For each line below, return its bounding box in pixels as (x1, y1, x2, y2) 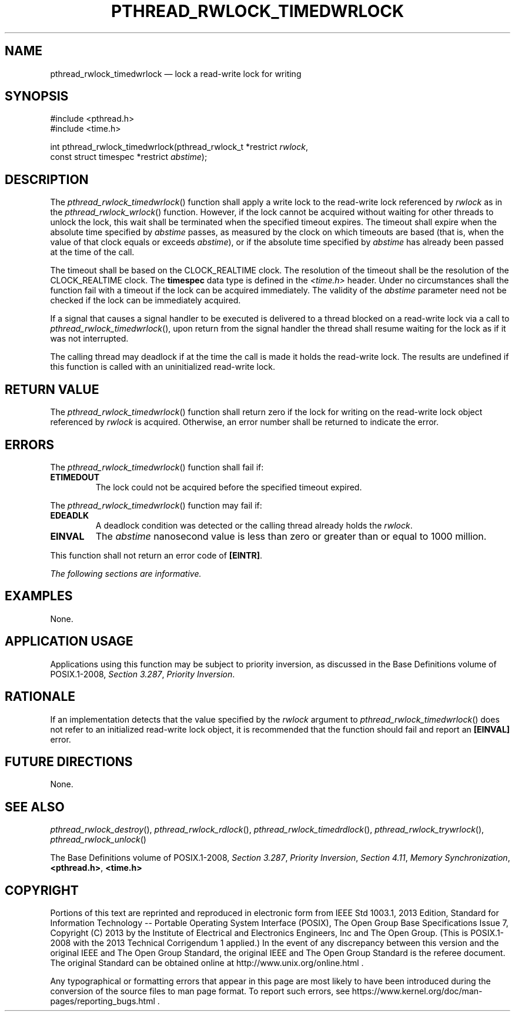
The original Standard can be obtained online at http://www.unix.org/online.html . (50, 958, 364, 968)
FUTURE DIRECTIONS (5, 754, 133, 769)
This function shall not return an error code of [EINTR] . (50, 550, 263, 560)
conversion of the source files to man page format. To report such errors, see (50, 986, 350, 997)
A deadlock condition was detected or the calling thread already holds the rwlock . (95, 520, 413, 530)
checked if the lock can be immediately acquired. (50, 295, 241, 306)
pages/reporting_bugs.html (50, 996, 155, 1007)
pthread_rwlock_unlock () (50, 834, 146, 845)
